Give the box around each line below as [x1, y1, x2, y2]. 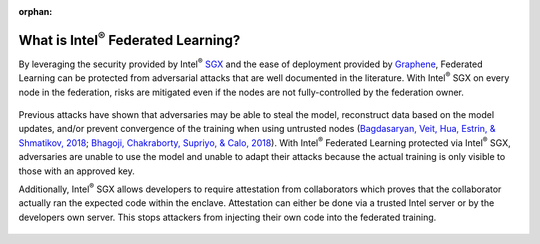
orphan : [18, 6, 53, 17]
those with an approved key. [18, 165, 135, 177]
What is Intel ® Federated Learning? [18, 28, 241, 49]
